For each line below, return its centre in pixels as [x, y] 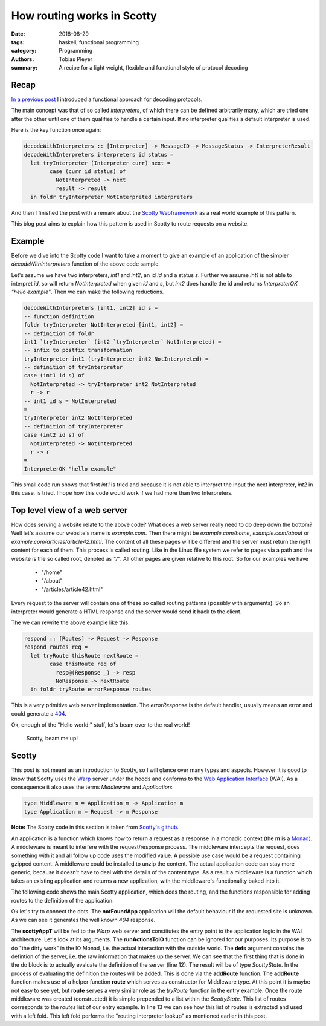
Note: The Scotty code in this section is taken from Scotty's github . [95, 827]
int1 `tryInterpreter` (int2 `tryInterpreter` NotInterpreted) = [123, 341]
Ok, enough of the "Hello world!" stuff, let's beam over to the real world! [101, 725]
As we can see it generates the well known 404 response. [83, 920]
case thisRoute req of [83, 664]
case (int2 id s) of [54, 435]
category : [24, 51]
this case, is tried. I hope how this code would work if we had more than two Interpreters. [122, 493]
